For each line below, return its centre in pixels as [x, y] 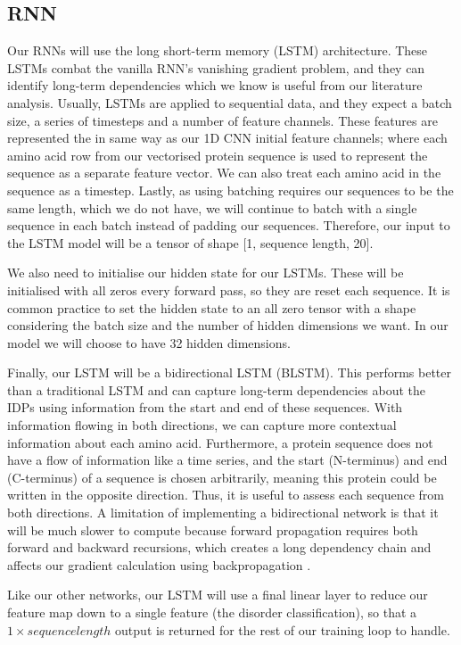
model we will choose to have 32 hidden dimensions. [149, 342]
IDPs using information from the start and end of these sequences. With [205, 407]
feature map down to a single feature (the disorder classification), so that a [212, 612]
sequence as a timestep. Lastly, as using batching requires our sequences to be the [230, 190]
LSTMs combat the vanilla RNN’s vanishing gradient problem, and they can [216, 67]
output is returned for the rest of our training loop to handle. [283, 629]
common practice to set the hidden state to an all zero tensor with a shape [212, 307]
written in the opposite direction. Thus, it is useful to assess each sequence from [226, 495]
